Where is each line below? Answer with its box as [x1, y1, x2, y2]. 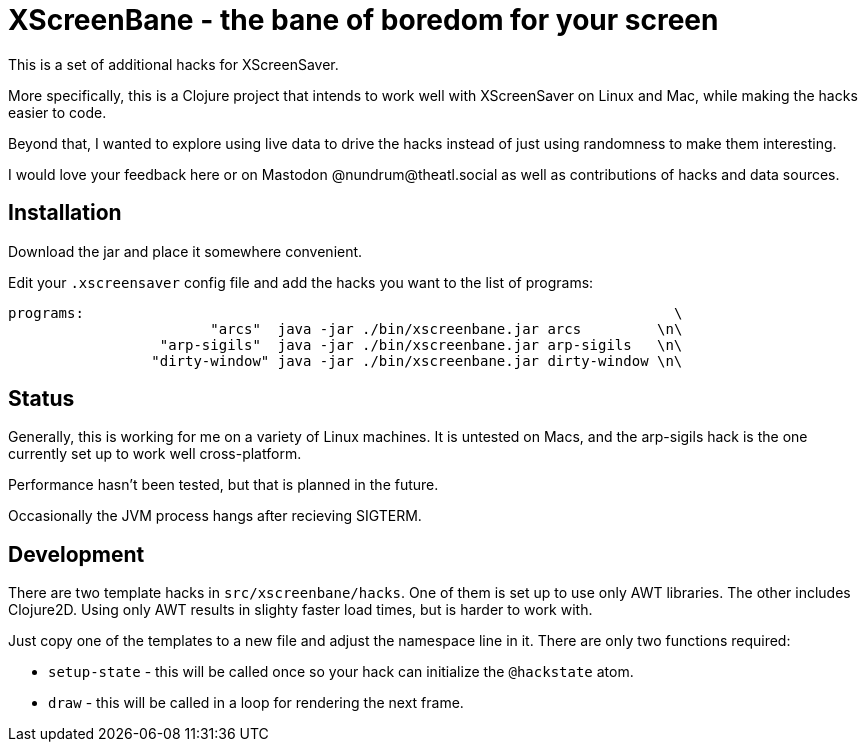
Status [8, 386, 75, 412]
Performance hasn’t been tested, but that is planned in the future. [8, 476, 439, 494]
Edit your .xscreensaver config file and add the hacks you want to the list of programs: [8, 273, 594, 291]
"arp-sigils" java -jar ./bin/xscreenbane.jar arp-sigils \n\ [159, 336, 683, 353]
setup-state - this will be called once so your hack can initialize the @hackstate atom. [48, 663, 634, 681]
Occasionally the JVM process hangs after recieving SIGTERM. [8, 507, 422, 525]
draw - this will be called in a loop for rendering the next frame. [48, 694, 464, 712]
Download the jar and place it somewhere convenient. [8, 242, 363, 260]
